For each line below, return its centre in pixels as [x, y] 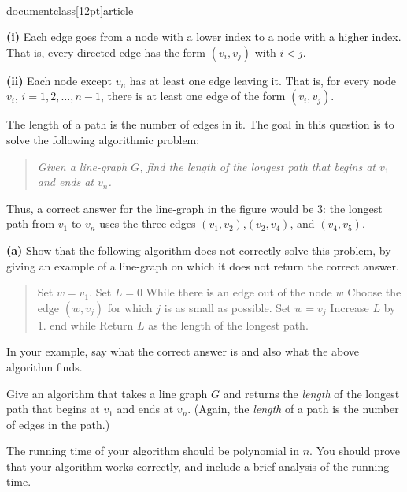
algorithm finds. [44, 366]
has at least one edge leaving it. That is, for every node [263, 80]
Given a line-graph [82, 166]
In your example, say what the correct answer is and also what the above [183, 351]
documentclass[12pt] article [70, 10]
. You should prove [355, 451]
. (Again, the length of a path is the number [293, 409]
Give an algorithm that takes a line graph [107, 393]
